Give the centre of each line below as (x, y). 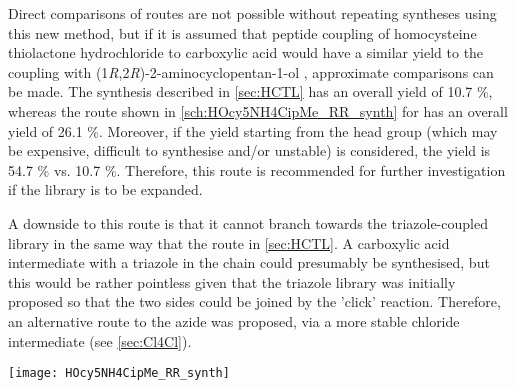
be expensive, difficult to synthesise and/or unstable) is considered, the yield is (249, 150)
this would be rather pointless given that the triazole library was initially (232, 281)
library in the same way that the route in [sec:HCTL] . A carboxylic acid (229, 242)
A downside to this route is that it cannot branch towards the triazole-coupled (248, 222)
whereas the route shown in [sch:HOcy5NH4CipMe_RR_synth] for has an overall (258, 110)
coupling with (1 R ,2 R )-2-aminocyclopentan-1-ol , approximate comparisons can (251, 71)
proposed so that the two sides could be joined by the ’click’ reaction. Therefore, (254, 301)
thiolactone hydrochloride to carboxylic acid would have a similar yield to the (246, 52)
